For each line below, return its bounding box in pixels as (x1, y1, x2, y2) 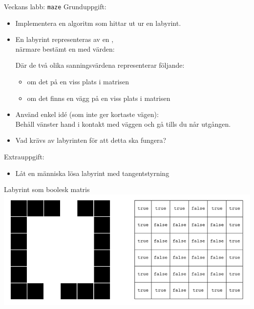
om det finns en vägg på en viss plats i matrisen (27, 93, 170, 103)
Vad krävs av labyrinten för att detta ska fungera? (15, 135, 167, 145)
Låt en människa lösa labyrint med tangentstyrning (15, 168, 169, 178)
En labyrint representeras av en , (15, 34, 114, 44)
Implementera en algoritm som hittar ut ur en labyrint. (15, 18, 181, 28)
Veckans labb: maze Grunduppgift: (4, 1, 106, 11)
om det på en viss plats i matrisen (27, 77, 129, 87)
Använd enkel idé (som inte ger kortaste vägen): (15, 109, 159, 119)
